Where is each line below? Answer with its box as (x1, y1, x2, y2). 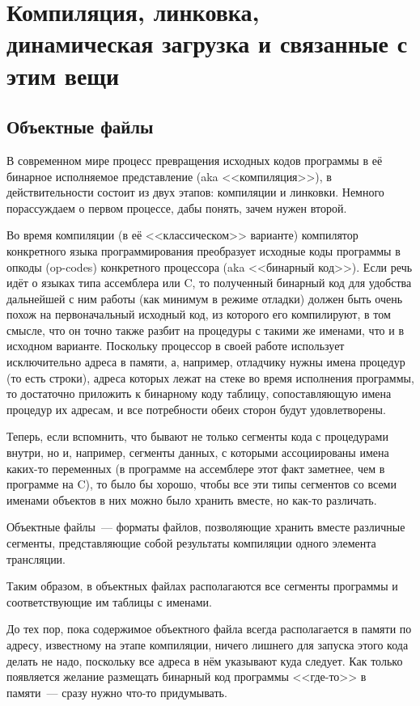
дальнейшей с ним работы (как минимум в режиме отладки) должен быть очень (6, 290, 403, 306)
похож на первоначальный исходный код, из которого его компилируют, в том (6, 306, 391, 323)
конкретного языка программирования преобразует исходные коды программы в (6, 242, 401, 259)
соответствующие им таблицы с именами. (6, 593, 212, 610)
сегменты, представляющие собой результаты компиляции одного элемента (6, 535, 376, 552)
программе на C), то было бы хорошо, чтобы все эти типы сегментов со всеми (6, 476, 397, 493)
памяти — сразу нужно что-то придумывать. (6, 683, 227, 700)
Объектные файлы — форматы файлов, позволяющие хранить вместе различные (6, 518, 405, 535)
